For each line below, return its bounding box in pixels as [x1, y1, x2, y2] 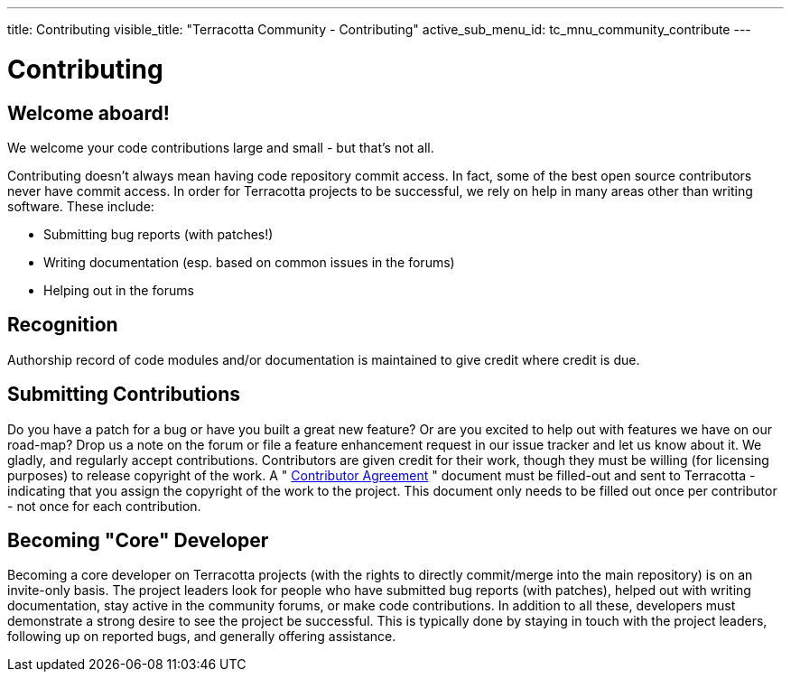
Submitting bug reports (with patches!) [43, 226, 274, 242]
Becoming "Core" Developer [7, 529, 269, 553]
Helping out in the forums [43, 282, 194, 298]
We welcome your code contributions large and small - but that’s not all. [7, 139, 434, 155]
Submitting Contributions [7, 383, 240, 406]
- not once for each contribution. [7, 498, 201, 514]
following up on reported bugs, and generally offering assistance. [7, 628, 396, 645]
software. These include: [7, 198, 154, 214]
